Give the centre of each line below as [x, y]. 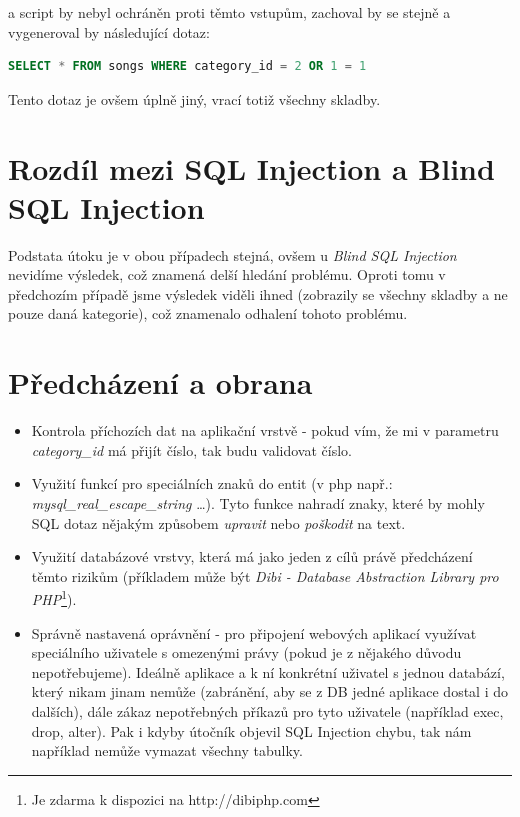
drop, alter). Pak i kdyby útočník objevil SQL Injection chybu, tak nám [251, 730]
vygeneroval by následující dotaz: [109, 31]
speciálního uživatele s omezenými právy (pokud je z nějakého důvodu [246, 652]
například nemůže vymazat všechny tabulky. [167, 750]
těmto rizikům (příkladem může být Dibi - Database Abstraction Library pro [265, 575]
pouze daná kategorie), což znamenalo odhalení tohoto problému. [208, 313]
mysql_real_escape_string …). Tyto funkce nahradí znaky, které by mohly [258, 502]
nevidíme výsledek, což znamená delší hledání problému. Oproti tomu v [227, 274]
